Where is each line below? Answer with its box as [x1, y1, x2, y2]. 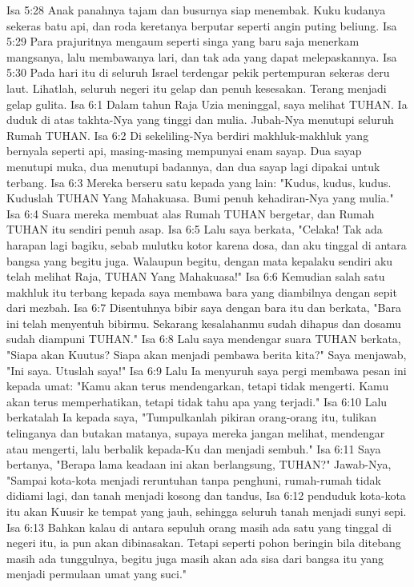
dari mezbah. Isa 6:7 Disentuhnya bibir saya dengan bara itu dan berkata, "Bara [6, 299, 401, 316]
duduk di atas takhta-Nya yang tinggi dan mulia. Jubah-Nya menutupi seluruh [6, 111, 394, 128]
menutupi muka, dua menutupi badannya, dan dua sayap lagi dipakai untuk [6, 158, 380, 174]
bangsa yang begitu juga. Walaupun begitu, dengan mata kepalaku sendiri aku [6, 252, 393, 269]
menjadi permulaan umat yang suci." [6, 565, 187, 582]
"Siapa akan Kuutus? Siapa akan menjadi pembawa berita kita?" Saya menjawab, [6, 346, 407, 363]
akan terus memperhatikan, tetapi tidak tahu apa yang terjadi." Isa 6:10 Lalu [6, 393, 388, 409]
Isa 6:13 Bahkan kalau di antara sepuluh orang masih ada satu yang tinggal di [6, 518, 392, 535]
